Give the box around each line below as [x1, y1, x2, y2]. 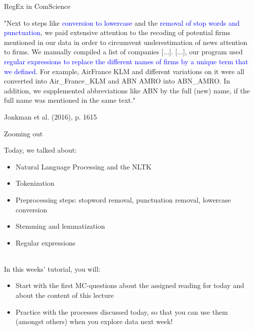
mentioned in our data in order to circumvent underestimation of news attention [4, 37, 248, 47]
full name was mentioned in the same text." [4, 95, 135, 105]
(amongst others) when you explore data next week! [15, 316, 173, 327]
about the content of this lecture [15, 290, 114, 300]
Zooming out [4, 128, 43, 138]
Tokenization [15, 178, 54, 188]
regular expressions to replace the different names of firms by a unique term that [4, 56, 249, 66]
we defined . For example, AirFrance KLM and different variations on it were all [4, 66, 245, 76]
